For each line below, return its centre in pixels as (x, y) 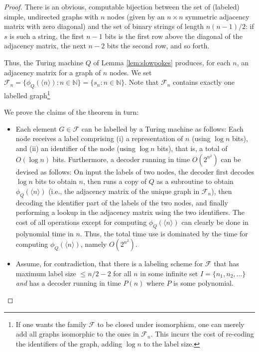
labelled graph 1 (27, 94)
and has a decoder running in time (68, 283)
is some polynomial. (203, 283)
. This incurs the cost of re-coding (202, 334)
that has (226, 264)
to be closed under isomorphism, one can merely (171, 324)
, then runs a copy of (115, 181)
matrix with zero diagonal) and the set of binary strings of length (104, 26)
